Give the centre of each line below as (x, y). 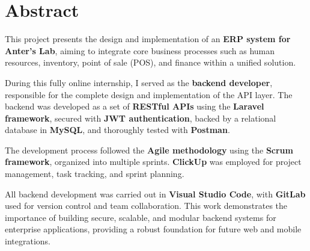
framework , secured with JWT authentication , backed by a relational (141, 118)
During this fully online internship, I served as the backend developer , (139, 82)
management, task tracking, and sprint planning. (95, 174)
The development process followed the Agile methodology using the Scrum (149, 150)
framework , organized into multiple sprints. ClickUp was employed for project (153, 162)
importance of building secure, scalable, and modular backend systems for (141, 217)
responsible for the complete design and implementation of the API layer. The (149, 94)
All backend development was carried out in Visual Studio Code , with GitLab (155, 194)
